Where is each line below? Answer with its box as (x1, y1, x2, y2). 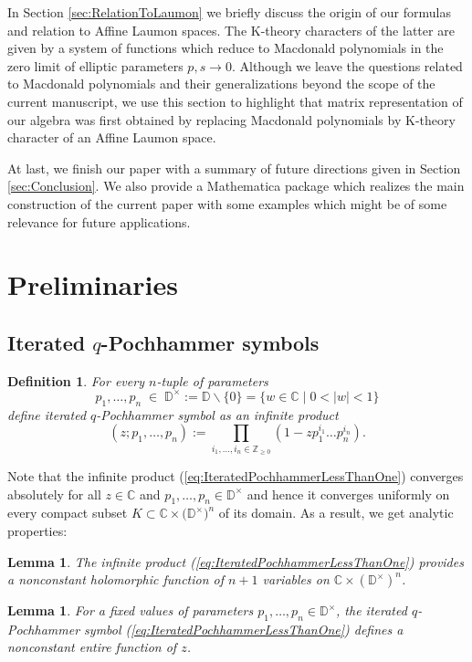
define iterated (7, 405, 87, 424)
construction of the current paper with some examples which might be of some (7, 194, 447, 213)
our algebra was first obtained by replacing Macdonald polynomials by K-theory (7, 110, 456, 129)
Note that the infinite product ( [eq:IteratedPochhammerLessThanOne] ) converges (7, 466, 464, 485)
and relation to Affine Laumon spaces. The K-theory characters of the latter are (7, 20, 455, 39)
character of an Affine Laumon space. (7, 128, 216, 147)
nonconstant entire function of (7, 637, 177, 657)
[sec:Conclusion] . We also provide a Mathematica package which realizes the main (7, 176, 465, 195)
